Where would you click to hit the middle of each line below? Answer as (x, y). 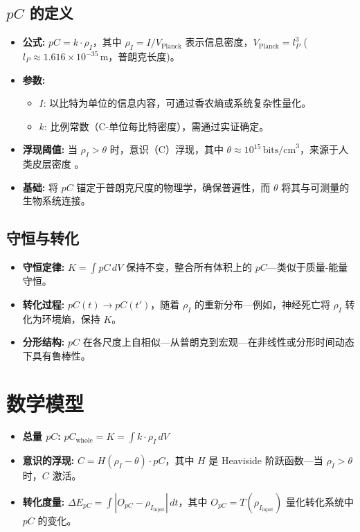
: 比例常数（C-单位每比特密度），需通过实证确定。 (156, 126)
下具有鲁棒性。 (56, 355)
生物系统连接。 (56, 201)
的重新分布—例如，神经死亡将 (262, 304)
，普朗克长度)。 (144, 56)
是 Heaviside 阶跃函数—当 (266, 460)
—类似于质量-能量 (307, 267)
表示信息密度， (219, 42)
